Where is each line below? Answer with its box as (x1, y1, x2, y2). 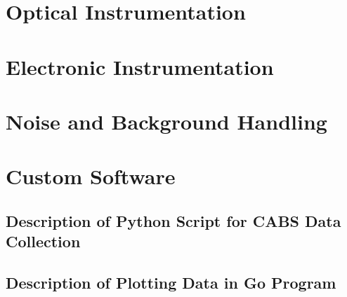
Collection (6, 230, 81, 252)
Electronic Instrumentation (6, 52, 274, 81)
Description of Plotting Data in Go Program (6, 272, 336, 293)
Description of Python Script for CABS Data (6, 209, 341, 231)
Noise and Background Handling (6, 106, 327, 135)
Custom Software (6, 162, 176, 191)
